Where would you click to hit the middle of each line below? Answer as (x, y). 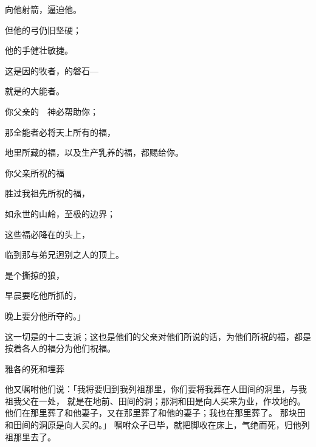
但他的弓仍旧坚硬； (43, 29)
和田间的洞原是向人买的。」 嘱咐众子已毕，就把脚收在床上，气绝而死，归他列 (157, 425)
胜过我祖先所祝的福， (47, 193)
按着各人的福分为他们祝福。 (60, 348)
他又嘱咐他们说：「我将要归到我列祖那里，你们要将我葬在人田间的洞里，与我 (156, 389)
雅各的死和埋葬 (35, 368)
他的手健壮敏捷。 (39, 50)
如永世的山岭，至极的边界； (60, 213)
